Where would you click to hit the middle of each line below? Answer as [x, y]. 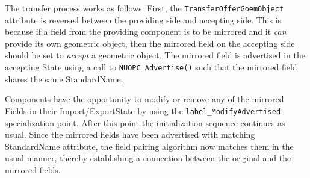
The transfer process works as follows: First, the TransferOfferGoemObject [144, 8]
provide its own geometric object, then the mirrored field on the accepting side [150, 43]
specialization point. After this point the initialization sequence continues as [145, 122]
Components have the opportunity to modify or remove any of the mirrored [144, 99]
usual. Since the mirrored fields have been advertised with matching [130, 134]
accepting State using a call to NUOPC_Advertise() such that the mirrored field [151, 67]
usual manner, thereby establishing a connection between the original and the [148, 158]
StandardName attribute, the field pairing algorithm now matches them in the [149, 146]
